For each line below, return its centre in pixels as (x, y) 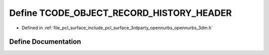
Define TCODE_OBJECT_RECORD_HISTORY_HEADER (121, 13)
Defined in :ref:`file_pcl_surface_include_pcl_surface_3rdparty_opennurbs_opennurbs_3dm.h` (117, 28)
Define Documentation (45, 42)
